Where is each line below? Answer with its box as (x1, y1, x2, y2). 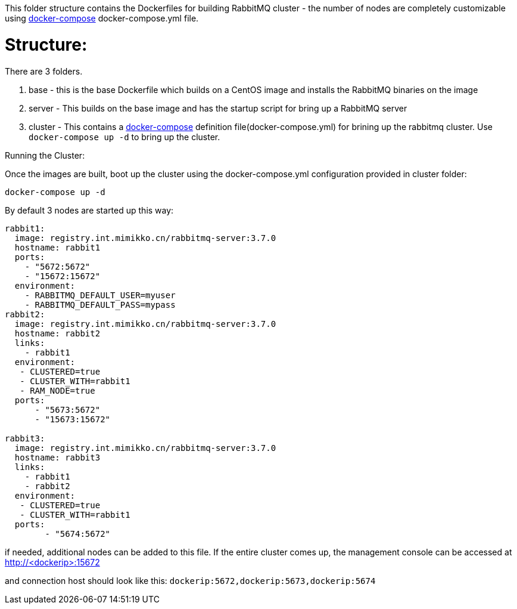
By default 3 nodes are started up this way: (5, 205, 174, 215)
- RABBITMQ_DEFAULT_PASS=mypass (24, 299, 176, 310)
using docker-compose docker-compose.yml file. (5, 13, 199, 23)
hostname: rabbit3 (14, 452, 101, 462)
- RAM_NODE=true (20, 385, 95, 395)
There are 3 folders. (5, 66, 83, 76)
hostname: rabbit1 (14, 242, 101, 252)
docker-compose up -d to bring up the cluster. (29, 131, 220, 142)
